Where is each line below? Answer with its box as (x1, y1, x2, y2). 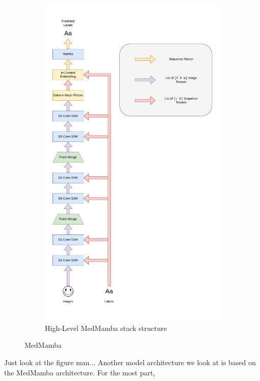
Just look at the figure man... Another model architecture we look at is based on (4, 356, 256, 367)
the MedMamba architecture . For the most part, (4, 367, 155, 377)
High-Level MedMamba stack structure (45, 322, 167, 333)
